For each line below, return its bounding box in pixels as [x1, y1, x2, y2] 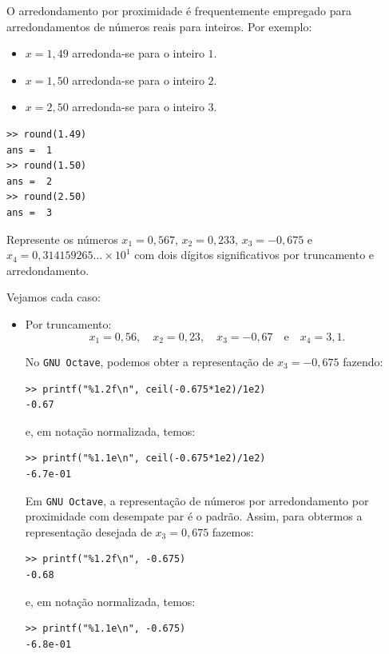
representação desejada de [25, 523, 152, 540]
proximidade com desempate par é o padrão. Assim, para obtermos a [25, 508, 363, 524]
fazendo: [343, 353, 383, 369]
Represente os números [6, 230, 118, 247]
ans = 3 [6, 206, 53, 218]
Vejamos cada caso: [6, 289, 101, 305]
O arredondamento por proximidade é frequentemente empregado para [6, 2, 351, 18]
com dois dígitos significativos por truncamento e [134, 246, 375, 263]
